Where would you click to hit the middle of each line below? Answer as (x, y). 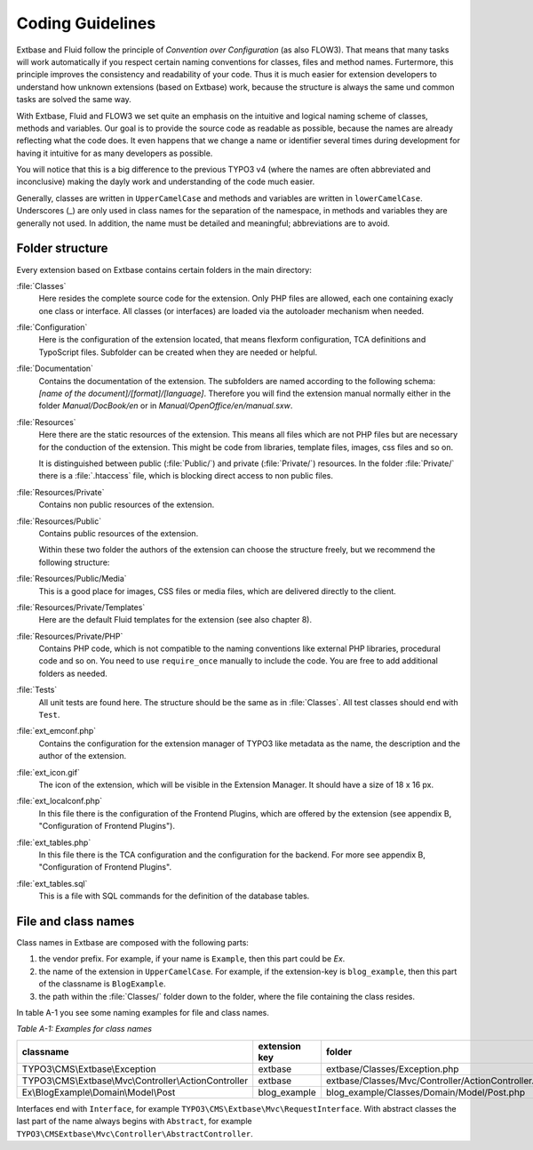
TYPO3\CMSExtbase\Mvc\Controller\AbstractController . (135, 1133)
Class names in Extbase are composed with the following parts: (132, 943)
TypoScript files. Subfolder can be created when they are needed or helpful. (178, 352)
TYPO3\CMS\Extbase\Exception (89, 1069)
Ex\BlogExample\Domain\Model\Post (99, 1092)
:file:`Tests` (37, 690)
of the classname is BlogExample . (102, 984)
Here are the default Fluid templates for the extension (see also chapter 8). (175, 620)
